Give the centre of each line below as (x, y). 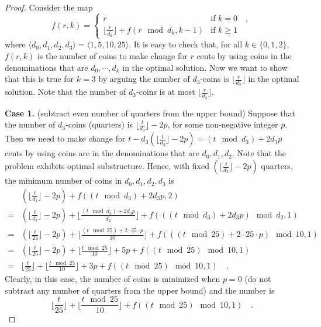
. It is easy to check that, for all (186, 44)
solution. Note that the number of (65, 92)
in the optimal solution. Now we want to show (205, 67)
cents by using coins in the (244, 56)
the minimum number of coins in (63, 180)
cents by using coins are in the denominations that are (102, 153)
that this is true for (39, 79)
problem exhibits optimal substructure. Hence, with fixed (107, 166)
